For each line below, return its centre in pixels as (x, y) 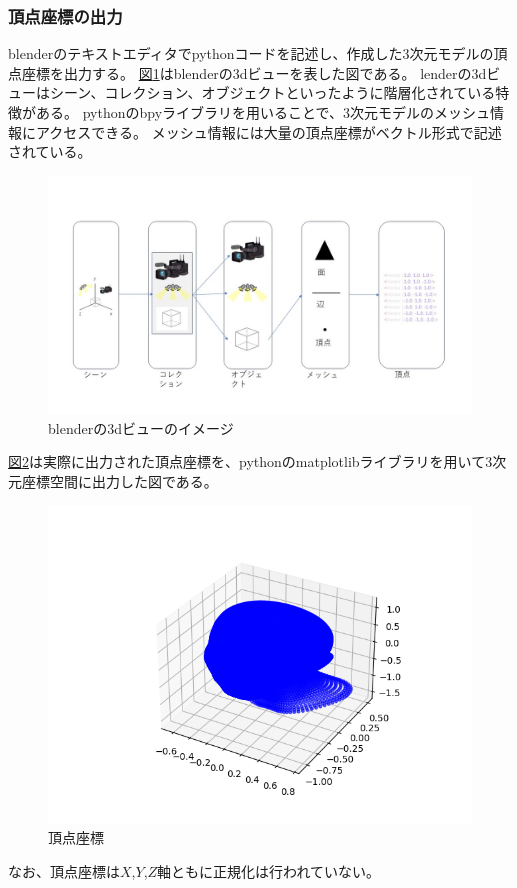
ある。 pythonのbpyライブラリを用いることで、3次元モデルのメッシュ (263, 112)
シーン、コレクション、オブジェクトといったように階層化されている (272, 92)
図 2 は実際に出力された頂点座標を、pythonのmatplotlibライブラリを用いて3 (250, 461)
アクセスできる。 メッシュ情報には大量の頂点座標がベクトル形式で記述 (268, 131)
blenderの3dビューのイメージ (141, 427)
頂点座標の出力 (65, 15)
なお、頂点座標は (64, 870)
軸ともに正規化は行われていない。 (268, 870)
